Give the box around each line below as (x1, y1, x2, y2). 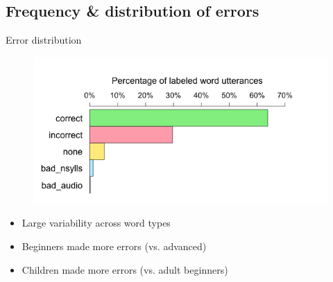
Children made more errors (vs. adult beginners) (22, 262, 228, 276)
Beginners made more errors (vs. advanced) (22, 238, 207, 253)
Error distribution (6, 33, 82, 47)
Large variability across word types (22, 215, 171, 230)
